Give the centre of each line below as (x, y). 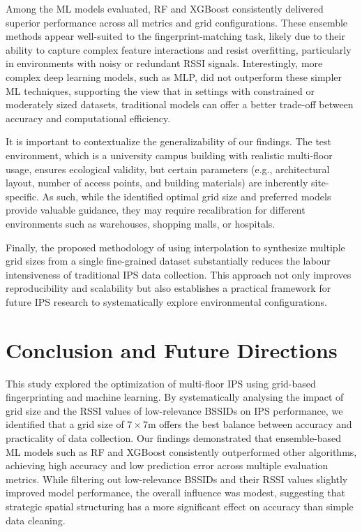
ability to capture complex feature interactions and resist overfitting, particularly (179, 49)
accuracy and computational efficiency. (88, 118)
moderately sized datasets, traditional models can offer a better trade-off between (180, 104)
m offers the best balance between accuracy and (250, 424)
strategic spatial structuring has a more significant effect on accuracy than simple (180, 506)
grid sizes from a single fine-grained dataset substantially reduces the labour (168, 261)
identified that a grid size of (65, 424)
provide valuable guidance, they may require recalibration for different (156, 210)
